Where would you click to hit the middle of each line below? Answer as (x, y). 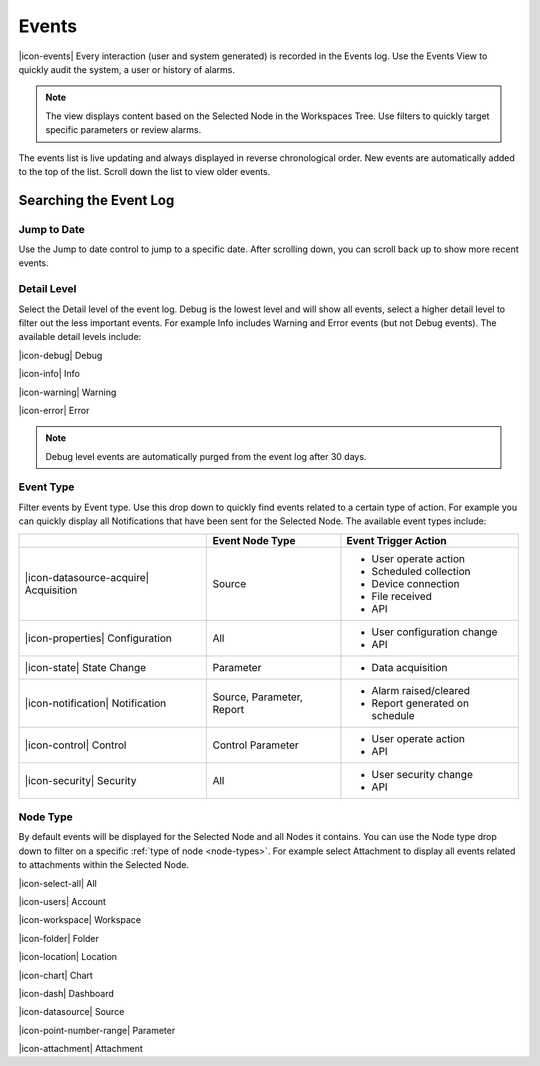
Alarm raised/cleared (420, 690)
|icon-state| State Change (85, 667)
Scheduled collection (421, 571)
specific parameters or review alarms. (123, 130)
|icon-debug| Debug (60, 355)
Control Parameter (255, 745)
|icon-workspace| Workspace (80, 920)
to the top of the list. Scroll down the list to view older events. (144, 171)
